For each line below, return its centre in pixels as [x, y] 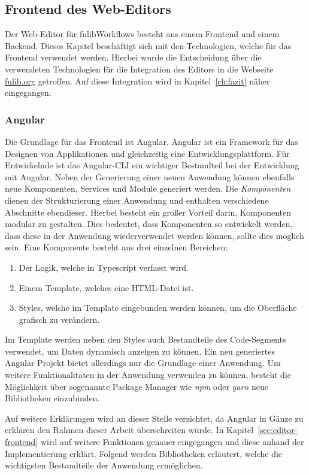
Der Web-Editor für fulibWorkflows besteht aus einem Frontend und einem [142, 34]
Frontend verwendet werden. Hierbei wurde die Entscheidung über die [133, 57]
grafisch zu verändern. [59, 319]
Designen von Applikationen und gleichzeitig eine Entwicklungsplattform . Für [147, 153]
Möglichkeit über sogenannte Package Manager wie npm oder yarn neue [137, 386]
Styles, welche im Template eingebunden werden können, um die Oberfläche [158, 308]
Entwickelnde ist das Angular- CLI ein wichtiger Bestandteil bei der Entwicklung [152, 165]
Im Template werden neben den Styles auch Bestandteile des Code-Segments [146, 339]
